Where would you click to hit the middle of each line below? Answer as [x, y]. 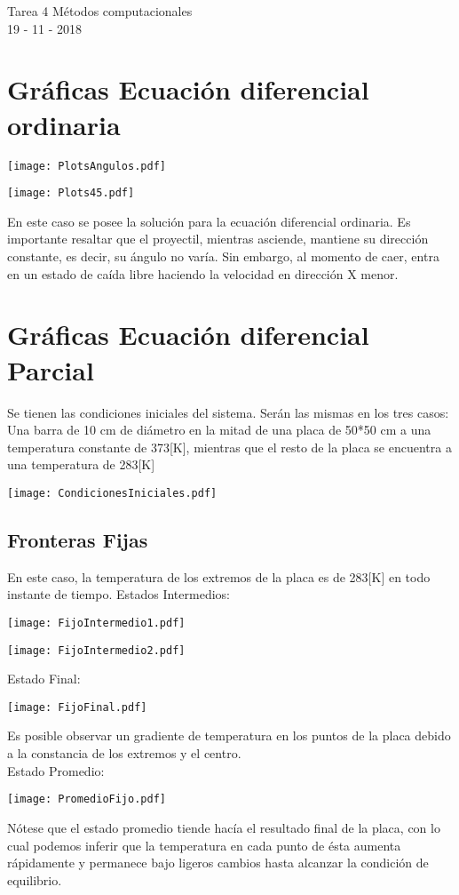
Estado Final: [44, 679]
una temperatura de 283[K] [81, 464]
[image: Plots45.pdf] [71, 193]
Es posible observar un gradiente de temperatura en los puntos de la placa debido [229, 735]
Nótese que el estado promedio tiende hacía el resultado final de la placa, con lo [224, 827]
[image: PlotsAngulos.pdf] [87, 166]
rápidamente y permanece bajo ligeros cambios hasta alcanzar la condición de [218, 863]
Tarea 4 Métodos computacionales [100, 11]
